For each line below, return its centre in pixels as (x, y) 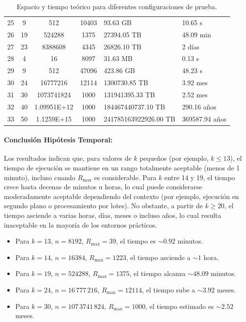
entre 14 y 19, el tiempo (200, 177)
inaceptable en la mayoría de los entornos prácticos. (81, 224)
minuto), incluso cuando (40, 177)
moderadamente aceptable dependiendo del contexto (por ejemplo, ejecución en (122, 196)
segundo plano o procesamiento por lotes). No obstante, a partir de (103, 206)
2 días (191, 46)
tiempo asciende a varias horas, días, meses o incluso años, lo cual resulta (113, 215)
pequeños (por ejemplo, (174, 158)
